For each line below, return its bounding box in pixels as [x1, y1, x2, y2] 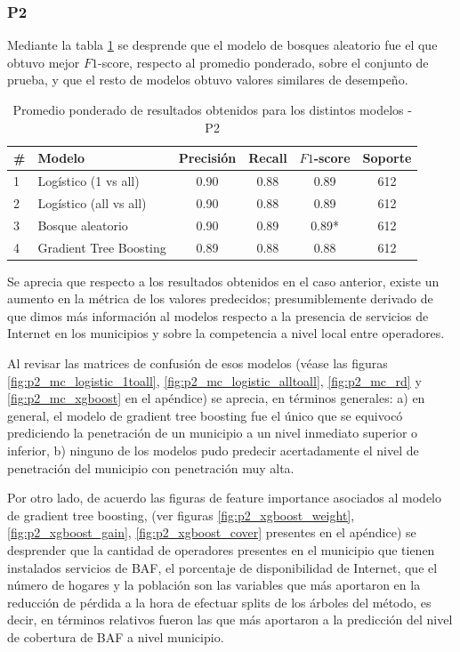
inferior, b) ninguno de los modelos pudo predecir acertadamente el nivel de [7, 441, 419, 459]
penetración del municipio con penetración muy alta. [7, 458, 295, 477]
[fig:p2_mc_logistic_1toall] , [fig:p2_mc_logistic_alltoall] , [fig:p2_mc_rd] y [7, 371, 422, 390]
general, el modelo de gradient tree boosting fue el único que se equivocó [7, 406, 403, 424]
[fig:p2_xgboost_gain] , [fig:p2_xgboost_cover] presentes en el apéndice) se [7, 523, 416, 542]
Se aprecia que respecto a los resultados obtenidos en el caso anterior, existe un [7, 271, 440, 290]
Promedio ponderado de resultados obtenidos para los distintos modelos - [12, 101, 412, 118]
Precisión [178, 149, 237, 167]
